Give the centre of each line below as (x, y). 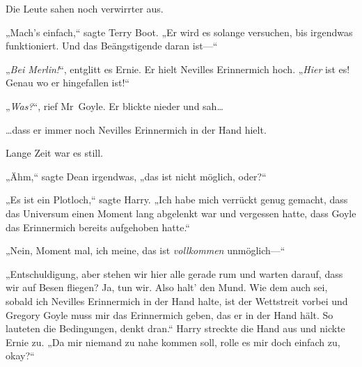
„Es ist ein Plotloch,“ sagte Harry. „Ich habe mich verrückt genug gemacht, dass (177, 200)
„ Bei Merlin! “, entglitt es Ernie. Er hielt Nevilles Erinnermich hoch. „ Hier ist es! (178, 69)
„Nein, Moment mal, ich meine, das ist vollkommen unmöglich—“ (145, 250)
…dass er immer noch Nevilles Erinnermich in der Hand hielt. (136, 129)
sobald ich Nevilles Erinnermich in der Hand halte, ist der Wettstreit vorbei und (177, 300)
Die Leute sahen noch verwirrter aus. (85, 8)
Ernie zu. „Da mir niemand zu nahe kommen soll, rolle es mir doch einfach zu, (173, 342)
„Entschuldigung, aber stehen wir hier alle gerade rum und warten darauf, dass (174, 273)
